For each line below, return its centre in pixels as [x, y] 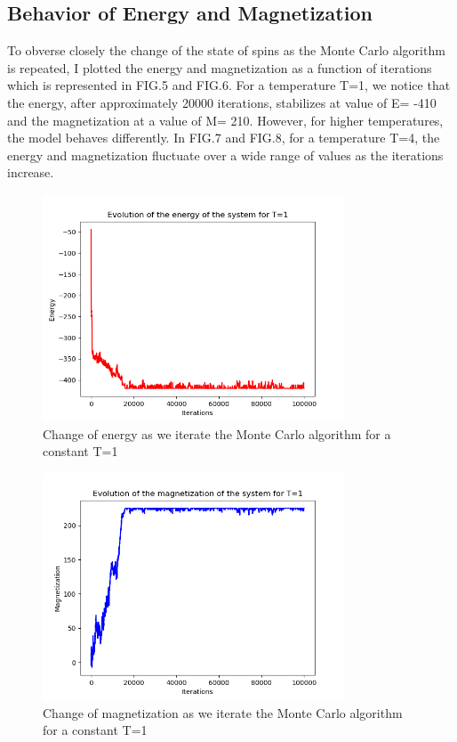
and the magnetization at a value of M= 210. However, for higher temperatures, [225, 120]
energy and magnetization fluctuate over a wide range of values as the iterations [225, 155]
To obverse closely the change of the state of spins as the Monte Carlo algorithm [226, 50]
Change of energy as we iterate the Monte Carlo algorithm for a [217, 433]
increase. [31, 172]
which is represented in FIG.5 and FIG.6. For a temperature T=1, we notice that [229, 85]
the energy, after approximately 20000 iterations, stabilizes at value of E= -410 [222, 102]
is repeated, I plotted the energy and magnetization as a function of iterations [220, 67]
